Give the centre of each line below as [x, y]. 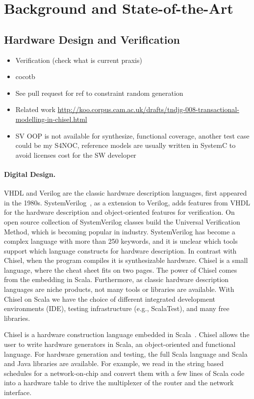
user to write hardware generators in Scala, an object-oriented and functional [120, 344]
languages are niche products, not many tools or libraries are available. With [119, 289]
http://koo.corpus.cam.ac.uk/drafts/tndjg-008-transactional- [148, 109]
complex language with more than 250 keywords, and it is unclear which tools [121, 241]
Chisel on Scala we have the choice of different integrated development [110, 299]
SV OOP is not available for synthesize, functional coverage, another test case [132, 135]
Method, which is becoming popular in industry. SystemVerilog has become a [120, 231]
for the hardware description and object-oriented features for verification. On [119, 212]
